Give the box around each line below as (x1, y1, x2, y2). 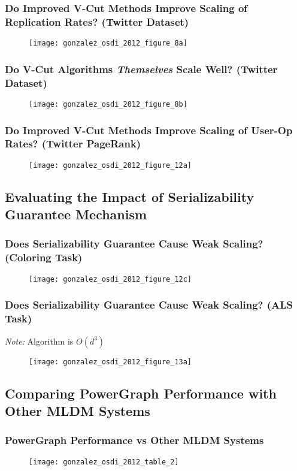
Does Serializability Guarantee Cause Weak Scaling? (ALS (5, 297, 293, 312)
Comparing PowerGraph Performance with (5, 384, 277, 402)
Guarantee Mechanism (5, 205, 147, 224)
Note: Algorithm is (5, 334, 74, 347)
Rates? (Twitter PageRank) (5, 136, 141, 151)
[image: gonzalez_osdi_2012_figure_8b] (29, 99, 187, 108)
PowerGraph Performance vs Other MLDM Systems (5, 433, 264, 448)
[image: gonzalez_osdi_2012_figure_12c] (29, 274, 192, 283)
